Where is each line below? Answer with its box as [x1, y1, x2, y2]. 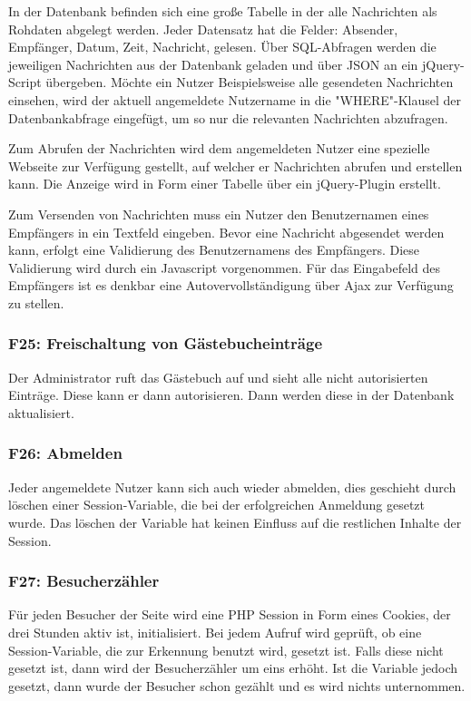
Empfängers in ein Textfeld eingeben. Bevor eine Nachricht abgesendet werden [8, 222, 445, 241]
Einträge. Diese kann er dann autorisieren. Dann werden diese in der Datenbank [8, 385, 455, 404]
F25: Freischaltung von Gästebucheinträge [8, 332, 323, 355]
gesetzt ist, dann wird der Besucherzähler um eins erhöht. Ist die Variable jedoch [8, 658, 458, 677]
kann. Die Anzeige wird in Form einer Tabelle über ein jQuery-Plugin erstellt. [8, 174, 441, 193]
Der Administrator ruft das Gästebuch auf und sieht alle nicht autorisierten [8, 367, 428, 386]
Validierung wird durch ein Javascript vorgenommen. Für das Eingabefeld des [8, 258, 441, 277]
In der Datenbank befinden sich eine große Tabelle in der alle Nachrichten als [8, 2, 437, 20]
